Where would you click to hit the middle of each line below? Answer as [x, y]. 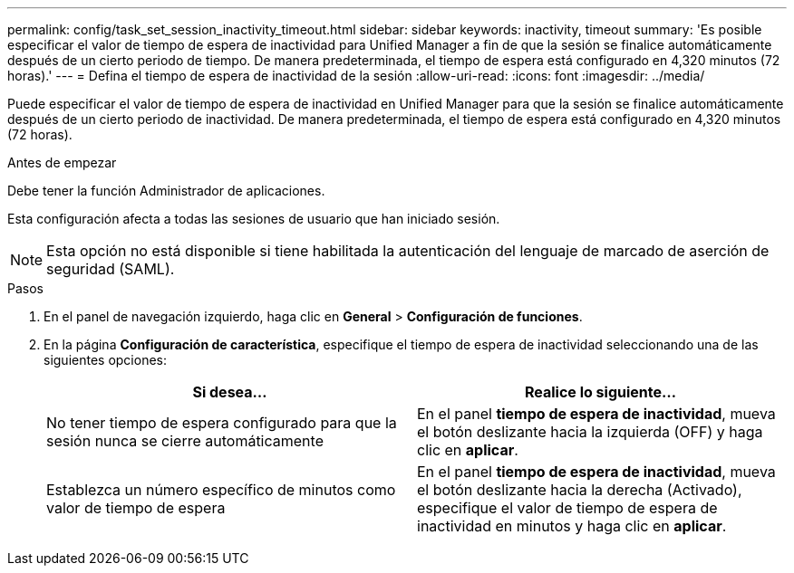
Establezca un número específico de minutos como [221, 490]
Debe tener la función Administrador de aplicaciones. [166, 191]
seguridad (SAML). [111, 269]
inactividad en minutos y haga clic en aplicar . [572, 526]
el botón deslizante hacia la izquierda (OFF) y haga [590, 432]
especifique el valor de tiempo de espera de [567, 508]
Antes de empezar [62, 162]
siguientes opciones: [106, 360]
